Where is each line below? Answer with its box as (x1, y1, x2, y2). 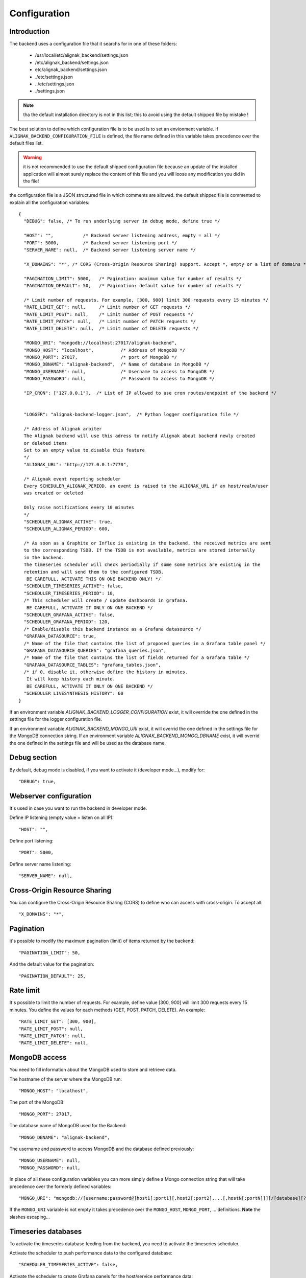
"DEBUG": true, (18, 779, 57, 784)
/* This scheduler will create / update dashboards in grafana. (23, 598, 188, 603)
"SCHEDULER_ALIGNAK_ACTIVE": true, (23, 519, 113, 524)
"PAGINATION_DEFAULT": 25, (18, 973, 86, 979)
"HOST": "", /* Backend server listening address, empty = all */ (23, 233, 220, 239)
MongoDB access (9, 1053, 67, 1062)
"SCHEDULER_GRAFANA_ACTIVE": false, (23, 611, 116, 618)
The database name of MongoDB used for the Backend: (9, 1123, 127, 1129)
